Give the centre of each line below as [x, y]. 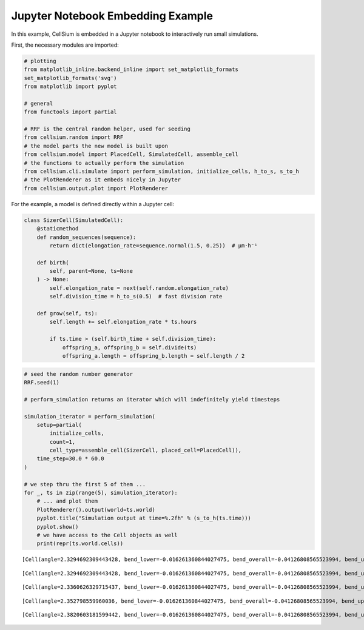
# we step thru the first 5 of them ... [85, 484]
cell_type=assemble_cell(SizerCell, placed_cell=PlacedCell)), [146, 451]
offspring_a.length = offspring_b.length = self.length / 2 [153, 356]
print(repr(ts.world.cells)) [80, 544]
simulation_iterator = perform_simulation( [90, 416]
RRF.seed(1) [42, 382]
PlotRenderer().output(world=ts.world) [96, 510]
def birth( [53, 263]
